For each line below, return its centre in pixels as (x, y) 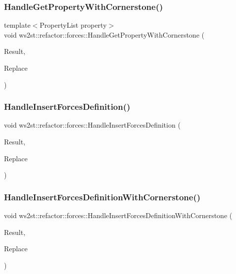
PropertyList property (73, 25)
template (17, 25)
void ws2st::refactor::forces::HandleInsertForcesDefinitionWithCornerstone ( (118, 215)
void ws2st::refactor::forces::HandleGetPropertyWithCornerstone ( (104, 34)
